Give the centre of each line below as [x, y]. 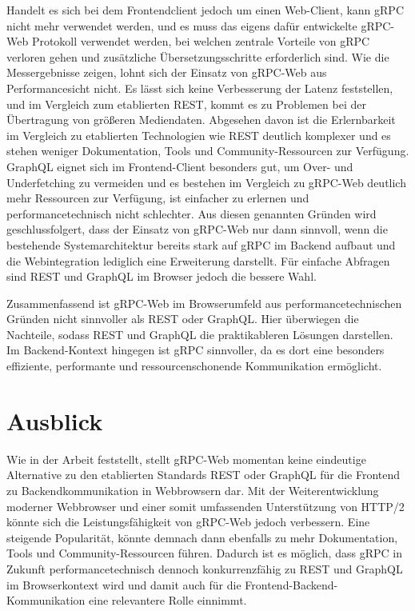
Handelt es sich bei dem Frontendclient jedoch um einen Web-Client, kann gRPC [205, 10]
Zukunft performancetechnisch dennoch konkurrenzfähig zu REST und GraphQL [205, 568]
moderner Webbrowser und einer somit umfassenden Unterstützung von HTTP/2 [206, 506]
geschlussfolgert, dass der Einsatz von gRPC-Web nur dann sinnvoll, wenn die [197, 229]
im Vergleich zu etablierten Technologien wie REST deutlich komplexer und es [199, 135]
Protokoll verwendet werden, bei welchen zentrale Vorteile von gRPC [201, 41]
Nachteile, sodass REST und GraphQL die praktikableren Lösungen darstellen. [200, 334]
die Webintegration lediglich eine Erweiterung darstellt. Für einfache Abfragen [198, 260]
